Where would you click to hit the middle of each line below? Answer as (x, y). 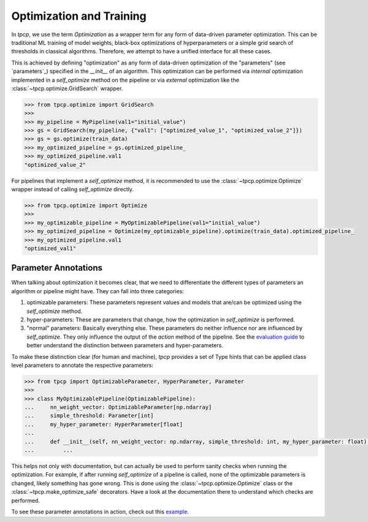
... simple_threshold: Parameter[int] (89, 416)
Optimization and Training (79, 16)
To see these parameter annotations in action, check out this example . (100, 512)
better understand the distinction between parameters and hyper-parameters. (125, 345)
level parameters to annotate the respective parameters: (82, 365)
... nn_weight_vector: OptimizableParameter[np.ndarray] (118, 407)
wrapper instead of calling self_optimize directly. (73, 189)
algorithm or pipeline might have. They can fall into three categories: (98, 291)
